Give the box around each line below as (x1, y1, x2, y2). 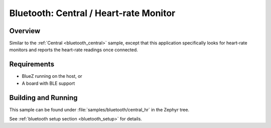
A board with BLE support (22, 80, 75, 86)
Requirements (9, 60, 55, 69)
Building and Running (9, 93, 78, 102)
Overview (9, 27, 41, 35)
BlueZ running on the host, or (22, 73, 82, 79)
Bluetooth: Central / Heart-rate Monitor (9, 8, 176, 19)
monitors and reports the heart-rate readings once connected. (9, 47, 138, 53)
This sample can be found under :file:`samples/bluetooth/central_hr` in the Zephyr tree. (9, 106, 190, 112)
